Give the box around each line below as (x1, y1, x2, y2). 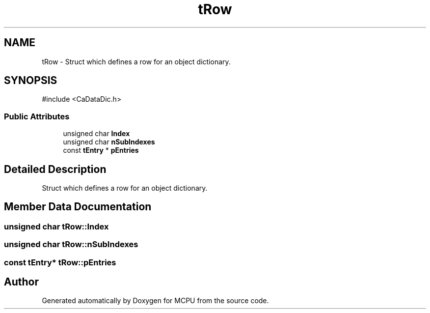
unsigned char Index (63, 129, 130, 138)
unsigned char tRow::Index (4, 221, 109, 231)
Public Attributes (4, 111, 70, 121)
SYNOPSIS (4, 74, 57, 87)
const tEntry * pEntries (63, 146, 139, 155)
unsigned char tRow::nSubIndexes (4, 239, 138, 250)
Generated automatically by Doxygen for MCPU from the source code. (42, 296, 269, 305)
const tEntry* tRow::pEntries (4, 257, 116, 267)
